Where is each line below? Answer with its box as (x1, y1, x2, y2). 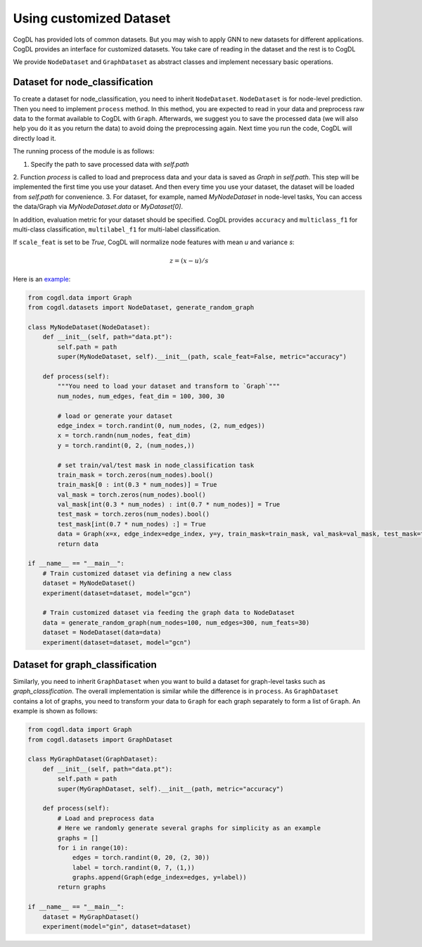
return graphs (57, 883, 106, 891)
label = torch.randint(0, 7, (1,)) (72, 863, 195, 872)
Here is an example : (13, 274, 71, 283)
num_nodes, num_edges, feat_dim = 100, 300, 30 (57, 392, 225, 400)
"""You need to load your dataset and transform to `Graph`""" (57, 382, 281, 390)
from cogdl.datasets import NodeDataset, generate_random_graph (27, 303, 255, 312)
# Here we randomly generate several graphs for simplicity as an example (57, 824, 321, 832)
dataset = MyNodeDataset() (42, 579, 136, 587)
